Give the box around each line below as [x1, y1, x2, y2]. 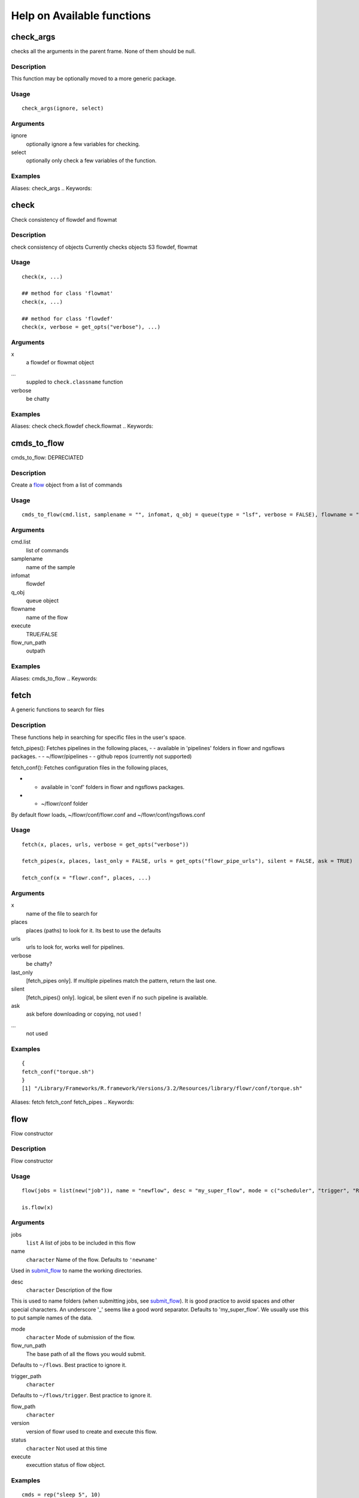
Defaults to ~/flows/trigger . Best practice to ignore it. [11, 1392, 152, 1399]
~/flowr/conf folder [41, 800, 88, 807]
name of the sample [26, 563, 75, 570]
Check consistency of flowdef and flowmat [11, 216, 117, 223]
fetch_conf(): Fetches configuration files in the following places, [11, 764, 169, 771]
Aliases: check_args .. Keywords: [11, 185, 92, 192]
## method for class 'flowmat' [22, 290, 114, 297]
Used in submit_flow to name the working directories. [11, 1267, 143, 1274]
